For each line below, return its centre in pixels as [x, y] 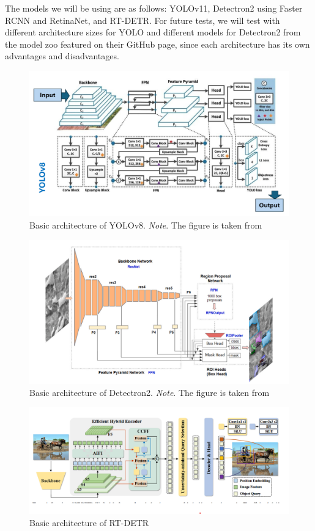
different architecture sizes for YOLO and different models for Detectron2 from [153, 32]
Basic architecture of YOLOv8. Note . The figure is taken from [146, 225]
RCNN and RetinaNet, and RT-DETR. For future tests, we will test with [143, 20]
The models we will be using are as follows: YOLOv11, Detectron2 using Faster [154, 8]
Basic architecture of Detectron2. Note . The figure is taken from [150, 392]
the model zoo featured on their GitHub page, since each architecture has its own [157, 44]
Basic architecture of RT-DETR [89, 522]
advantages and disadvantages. [62, 56]
